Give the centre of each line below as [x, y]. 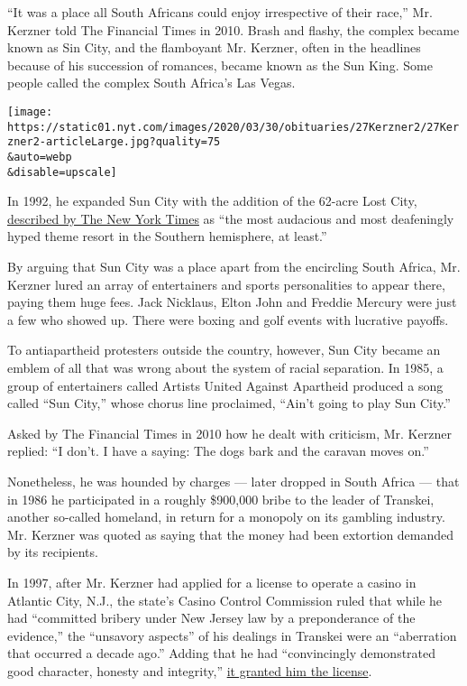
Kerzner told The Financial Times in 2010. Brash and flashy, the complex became [233, 29]
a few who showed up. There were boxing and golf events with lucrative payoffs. [228, 319]
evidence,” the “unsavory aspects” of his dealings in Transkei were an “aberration [232, 635]
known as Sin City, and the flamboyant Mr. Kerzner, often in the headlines [214, 47]
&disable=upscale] [62, 172]
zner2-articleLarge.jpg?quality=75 [114, 142]
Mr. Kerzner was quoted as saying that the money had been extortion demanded [231, 534]
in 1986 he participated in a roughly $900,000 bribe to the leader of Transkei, [221, 499]
